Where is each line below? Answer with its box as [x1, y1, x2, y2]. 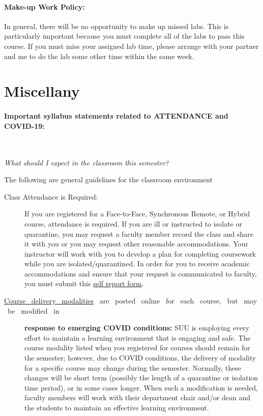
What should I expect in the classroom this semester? [4, 157, 169, 168]
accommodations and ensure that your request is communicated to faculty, [24, 268, 257, 279]
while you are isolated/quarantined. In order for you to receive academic [24, 258, 250, 269]
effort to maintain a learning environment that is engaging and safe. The [24, 332, 251, 343]
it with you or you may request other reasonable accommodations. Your [24, 238, 248, 249]
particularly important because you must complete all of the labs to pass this [4, 31, 245, 41]
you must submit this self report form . [24, 278, 144, 289]
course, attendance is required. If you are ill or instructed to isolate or [24, 218, 242, 229]
